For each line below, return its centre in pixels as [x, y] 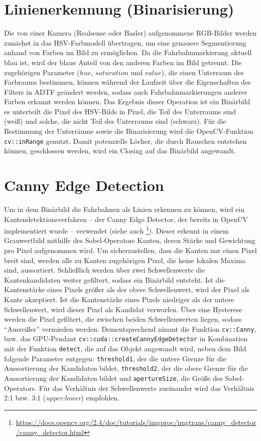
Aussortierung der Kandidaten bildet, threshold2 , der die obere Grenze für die [126, 368]
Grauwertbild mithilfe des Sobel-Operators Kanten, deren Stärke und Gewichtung [130, 240]
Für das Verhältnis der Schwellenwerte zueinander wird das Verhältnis [147, 388]
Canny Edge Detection [84, 185]
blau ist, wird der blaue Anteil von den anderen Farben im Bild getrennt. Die [123, 62]
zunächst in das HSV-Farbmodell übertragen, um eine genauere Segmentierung [125, 42]
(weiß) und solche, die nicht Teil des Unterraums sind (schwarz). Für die [115, 121]
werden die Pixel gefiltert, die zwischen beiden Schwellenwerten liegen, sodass [123, 319]
